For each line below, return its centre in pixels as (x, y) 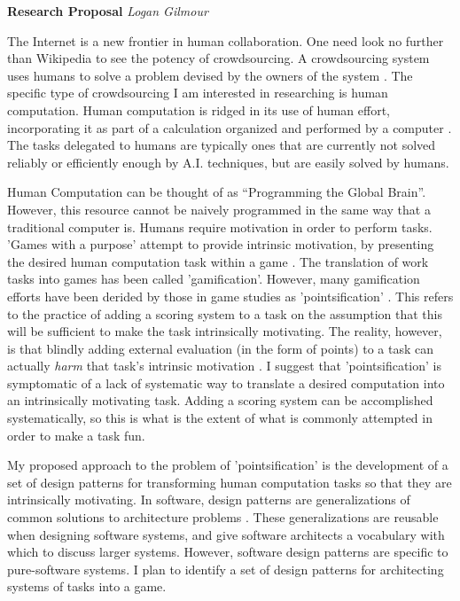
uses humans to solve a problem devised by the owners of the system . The (210, 75)
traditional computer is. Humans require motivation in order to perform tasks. (220, 226)
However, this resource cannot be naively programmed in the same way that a (219, 209)
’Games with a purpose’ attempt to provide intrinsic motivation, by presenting (221, 244)
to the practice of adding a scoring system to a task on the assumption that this (225, 313)
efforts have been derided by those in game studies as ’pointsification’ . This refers (230, 296)
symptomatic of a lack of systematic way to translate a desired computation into (226, 382)
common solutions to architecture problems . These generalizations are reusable (223, 517)
